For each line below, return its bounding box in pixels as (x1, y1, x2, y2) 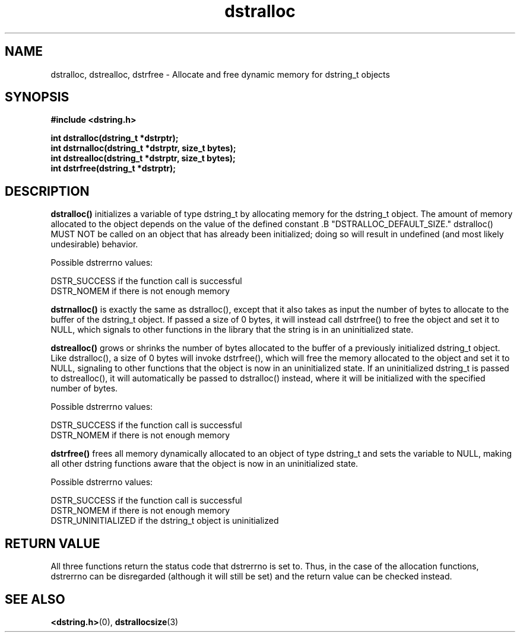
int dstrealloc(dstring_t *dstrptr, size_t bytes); (50, 153, 236, 164)
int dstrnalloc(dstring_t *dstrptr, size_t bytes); (50, 143, 236, 154)
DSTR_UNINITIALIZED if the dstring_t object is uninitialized (50, 515, 279, 526)
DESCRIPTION (5, 183, 90, 199)
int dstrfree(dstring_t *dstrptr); (50, 163, 176, 174)
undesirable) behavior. (50, 239, 138, 250)
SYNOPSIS (5, 90, 69, 105)
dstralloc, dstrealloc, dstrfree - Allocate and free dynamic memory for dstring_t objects (50, 69, 390, 79)
